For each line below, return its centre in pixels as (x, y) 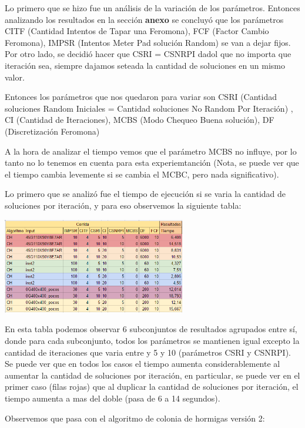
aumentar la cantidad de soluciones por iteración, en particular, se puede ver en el (152, 375)
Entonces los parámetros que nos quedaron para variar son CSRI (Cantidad (141, 97)
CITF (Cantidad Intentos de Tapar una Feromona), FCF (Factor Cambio (137, 31)
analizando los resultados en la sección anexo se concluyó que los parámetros (144, 19)
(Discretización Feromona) (52, 131)
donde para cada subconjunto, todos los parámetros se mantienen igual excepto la (152, 340)
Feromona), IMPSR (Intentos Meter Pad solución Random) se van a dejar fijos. (148, 42)
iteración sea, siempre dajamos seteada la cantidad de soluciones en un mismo (145, 65)
